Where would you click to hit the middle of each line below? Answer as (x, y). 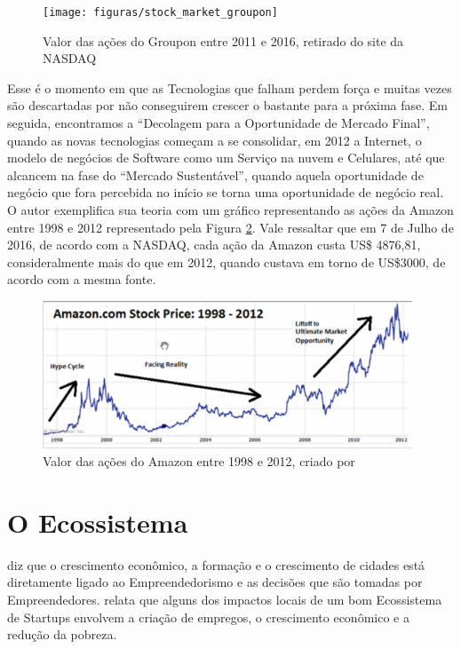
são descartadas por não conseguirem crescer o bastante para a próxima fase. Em (228, 105)
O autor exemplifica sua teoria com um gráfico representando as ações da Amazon (230, 210)
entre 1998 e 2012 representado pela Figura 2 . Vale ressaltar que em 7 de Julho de (230, 227)
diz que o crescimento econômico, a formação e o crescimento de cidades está (216, 564)
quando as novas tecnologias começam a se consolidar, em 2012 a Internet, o (215, 140)
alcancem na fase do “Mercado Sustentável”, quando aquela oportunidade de (215, 174)
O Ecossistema (98, 522)
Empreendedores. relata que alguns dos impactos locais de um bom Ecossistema (225, 599)
